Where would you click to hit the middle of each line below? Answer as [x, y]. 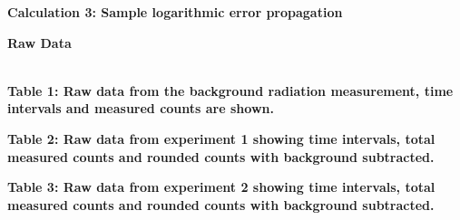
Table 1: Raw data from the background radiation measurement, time [230, 90]
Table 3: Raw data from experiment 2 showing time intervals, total [221, 187]
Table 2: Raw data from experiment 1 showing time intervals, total [221, 138]
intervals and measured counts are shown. [141, 108]
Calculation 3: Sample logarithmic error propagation [175, 12]
